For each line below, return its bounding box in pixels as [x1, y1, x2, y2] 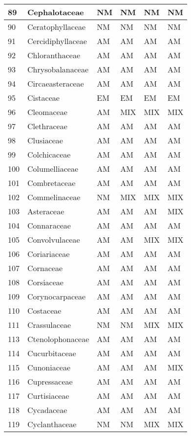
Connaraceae [27, 220, 71, 231]
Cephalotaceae [27, 6, 84, 18]
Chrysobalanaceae [27, 64, 89, 75]
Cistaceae [27, 92, 60, 103]
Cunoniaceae [27, 362, 71, 373]
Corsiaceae [27, 276, 64, 288]
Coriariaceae [27, 248, 70, 259]
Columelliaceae [27, 163, 78, 174]
